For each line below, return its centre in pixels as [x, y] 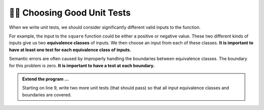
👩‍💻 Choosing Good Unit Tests [70, 13]
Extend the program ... [45, 79]
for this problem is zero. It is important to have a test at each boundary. [82, 65]
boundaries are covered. [47, 94]
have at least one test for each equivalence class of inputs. [70, 50]
